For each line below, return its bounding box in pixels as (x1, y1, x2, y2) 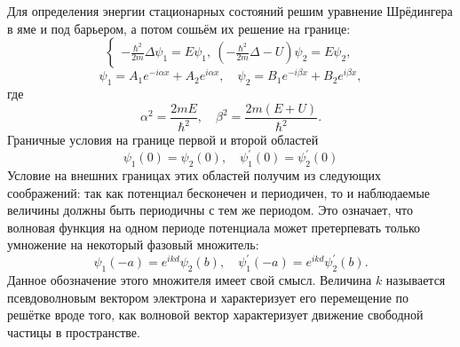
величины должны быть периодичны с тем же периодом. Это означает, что (7, 201, 413, 219)
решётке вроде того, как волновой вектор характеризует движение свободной (7, 305, 424, 324)
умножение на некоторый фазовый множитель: (7, 235, 259, 254)
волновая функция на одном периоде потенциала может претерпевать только (7, 217, 420, 236)
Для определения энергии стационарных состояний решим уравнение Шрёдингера (7, 2, 453, 20)
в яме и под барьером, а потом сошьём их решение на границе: (7, 19, 351, 37)
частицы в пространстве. (7, 323, 140, 341)
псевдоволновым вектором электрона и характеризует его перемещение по (7, 288, 409, 306)
